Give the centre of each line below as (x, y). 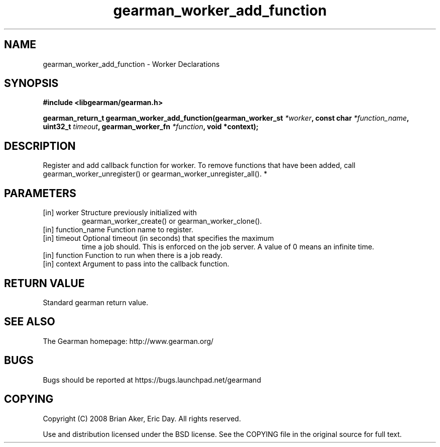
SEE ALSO (30, 322)
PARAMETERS (40, 193)
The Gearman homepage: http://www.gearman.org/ (128, 341)
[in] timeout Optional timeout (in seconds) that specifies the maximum (158, 238)
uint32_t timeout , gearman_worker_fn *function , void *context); (151, 127)
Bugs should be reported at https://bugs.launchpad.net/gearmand (152, 380)
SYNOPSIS (31, 83)
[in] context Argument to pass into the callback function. (136, 264)
